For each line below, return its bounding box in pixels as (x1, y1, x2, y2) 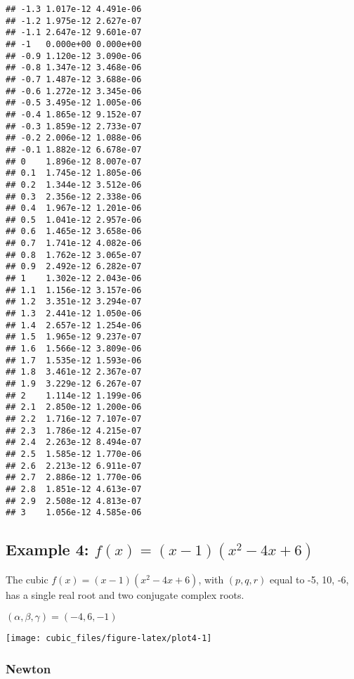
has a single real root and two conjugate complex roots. (6, 588, 244, 602)
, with (198, 572, 224, 587)
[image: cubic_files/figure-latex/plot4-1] (6, 633, 212, 644)
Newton (6, 659, 51, 677)
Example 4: (6, 538, 89, 560)
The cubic (6, 572, 48, 587)
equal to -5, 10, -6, (270, 572, 349, 587)
